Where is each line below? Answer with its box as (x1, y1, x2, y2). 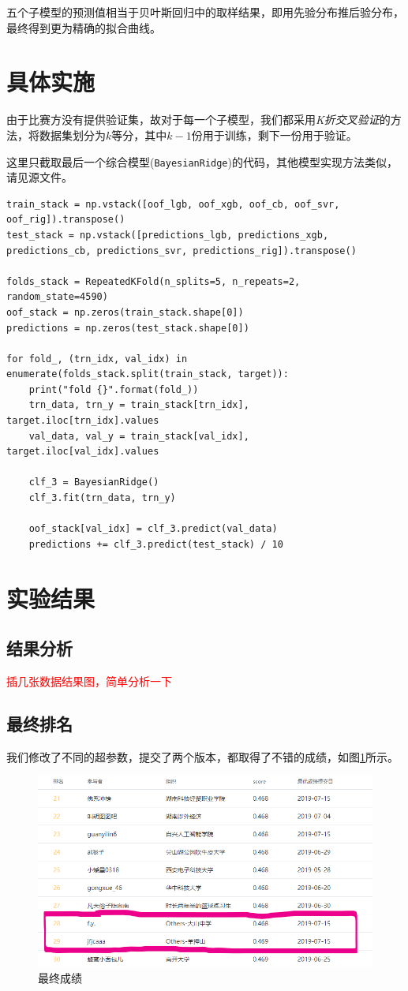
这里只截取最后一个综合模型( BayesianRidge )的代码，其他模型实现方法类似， (6, 153, 398, 170)
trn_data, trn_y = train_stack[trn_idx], (28, 399, 249, 411)
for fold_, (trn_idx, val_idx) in (6, 353, 188, 365)
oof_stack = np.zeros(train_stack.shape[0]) (6, 306, 244, 318)
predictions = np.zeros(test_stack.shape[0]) (6, 322, 249, 334)
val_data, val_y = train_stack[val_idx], (28, 430, 249, 442)
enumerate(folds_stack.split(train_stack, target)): (6, 368, 289, 380)
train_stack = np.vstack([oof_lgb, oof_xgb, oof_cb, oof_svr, (6, 198, 340, 210)
